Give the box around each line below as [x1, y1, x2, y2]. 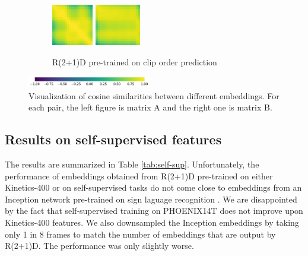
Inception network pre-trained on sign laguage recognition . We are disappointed [5, 192, 297, 205]
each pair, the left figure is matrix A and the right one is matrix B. [28, 101, 272, 113]
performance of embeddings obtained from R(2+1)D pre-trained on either [5, 169, 273, 182]
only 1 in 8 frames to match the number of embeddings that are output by [5, 227, 276, 240]
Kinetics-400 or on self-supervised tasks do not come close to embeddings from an [5, 181, 302, 194]
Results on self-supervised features [5, 130, 222, 148]
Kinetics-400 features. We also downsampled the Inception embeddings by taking [5, 216, 299, 229]
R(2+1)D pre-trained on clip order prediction [52, 55, 217, 68]
